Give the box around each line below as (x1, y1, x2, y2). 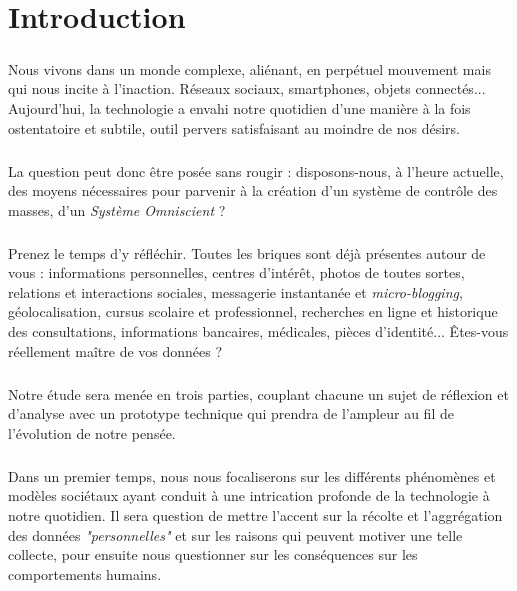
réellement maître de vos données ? (8, 340, 223, 361)
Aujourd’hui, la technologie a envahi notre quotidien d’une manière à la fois (8, 97, 471, 118)
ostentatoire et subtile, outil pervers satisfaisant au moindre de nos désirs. (8, 117, 460, 138)
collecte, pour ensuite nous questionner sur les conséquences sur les (8, 544, 418, 565)
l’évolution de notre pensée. (8, 422, 176, 443)
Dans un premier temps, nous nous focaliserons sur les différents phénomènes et (8, 465, 496, 486)
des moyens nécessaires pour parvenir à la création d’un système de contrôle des (8, 180, 498, 201)
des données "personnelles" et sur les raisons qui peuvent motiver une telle (8, 524, 463, 545)
